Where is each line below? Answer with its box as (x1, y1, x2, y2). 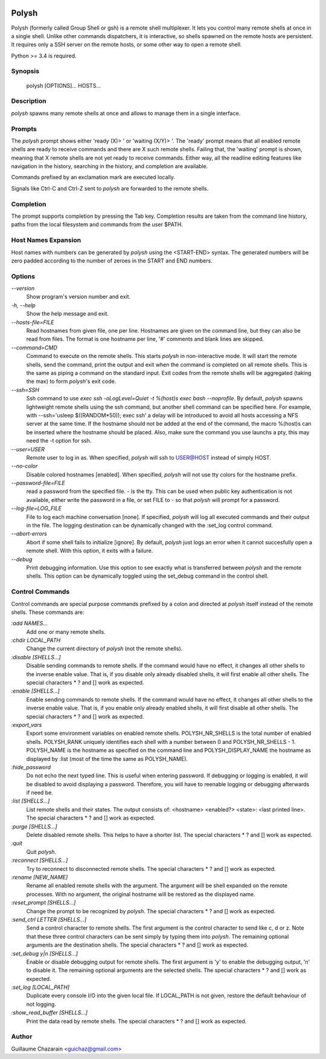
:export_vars (11, 721, 42, 728)
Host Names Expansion (11, 236, 81, 244)
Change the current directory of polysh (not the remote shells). (26, 645, 183, 653)
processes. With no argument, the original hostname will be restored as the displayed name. (26, 890, 256, 898)
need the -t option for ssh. (26, 437, 92, 445)
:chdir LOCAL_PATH (11, 637, 60, 644)
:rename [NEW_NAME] (11, 874, 68, 881)
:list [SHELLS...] (11, 797, 50, 804)
